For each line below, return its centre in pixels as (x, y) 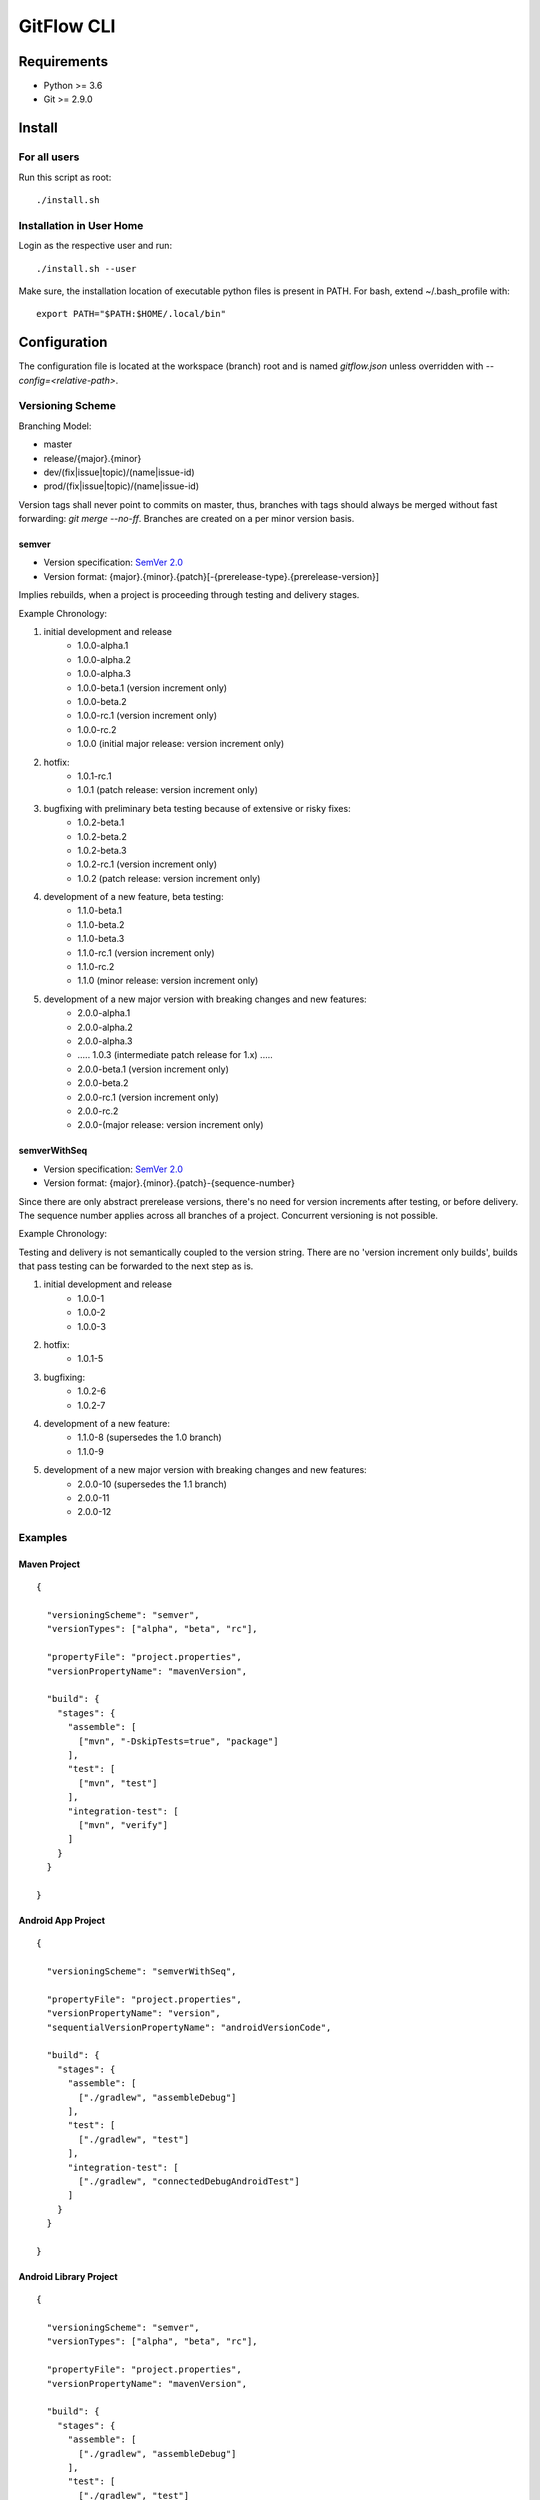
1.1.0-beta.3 (101, 939)
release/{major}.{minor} (92, 458)
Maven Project (49, 1564)
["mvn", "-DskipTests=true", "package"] (178, 1741)
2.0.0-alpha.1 (104, 1013)
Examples (43, 1538)
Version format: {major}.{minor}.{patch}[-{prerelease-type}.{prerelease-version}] (211, 576)
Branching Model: (55, 426)
